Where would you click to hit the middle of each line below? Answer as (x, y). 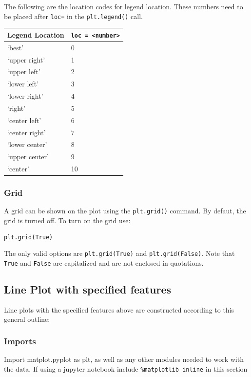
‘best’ (16, 47)
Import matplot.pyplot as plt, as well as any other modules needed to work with (124, 359)
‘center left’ (24, 120)
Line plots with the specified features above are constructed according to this (119, 309)
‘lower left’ (23, 84)
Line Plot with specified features (88, 289)
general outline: (27, 319)
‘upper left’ (24, 72)
